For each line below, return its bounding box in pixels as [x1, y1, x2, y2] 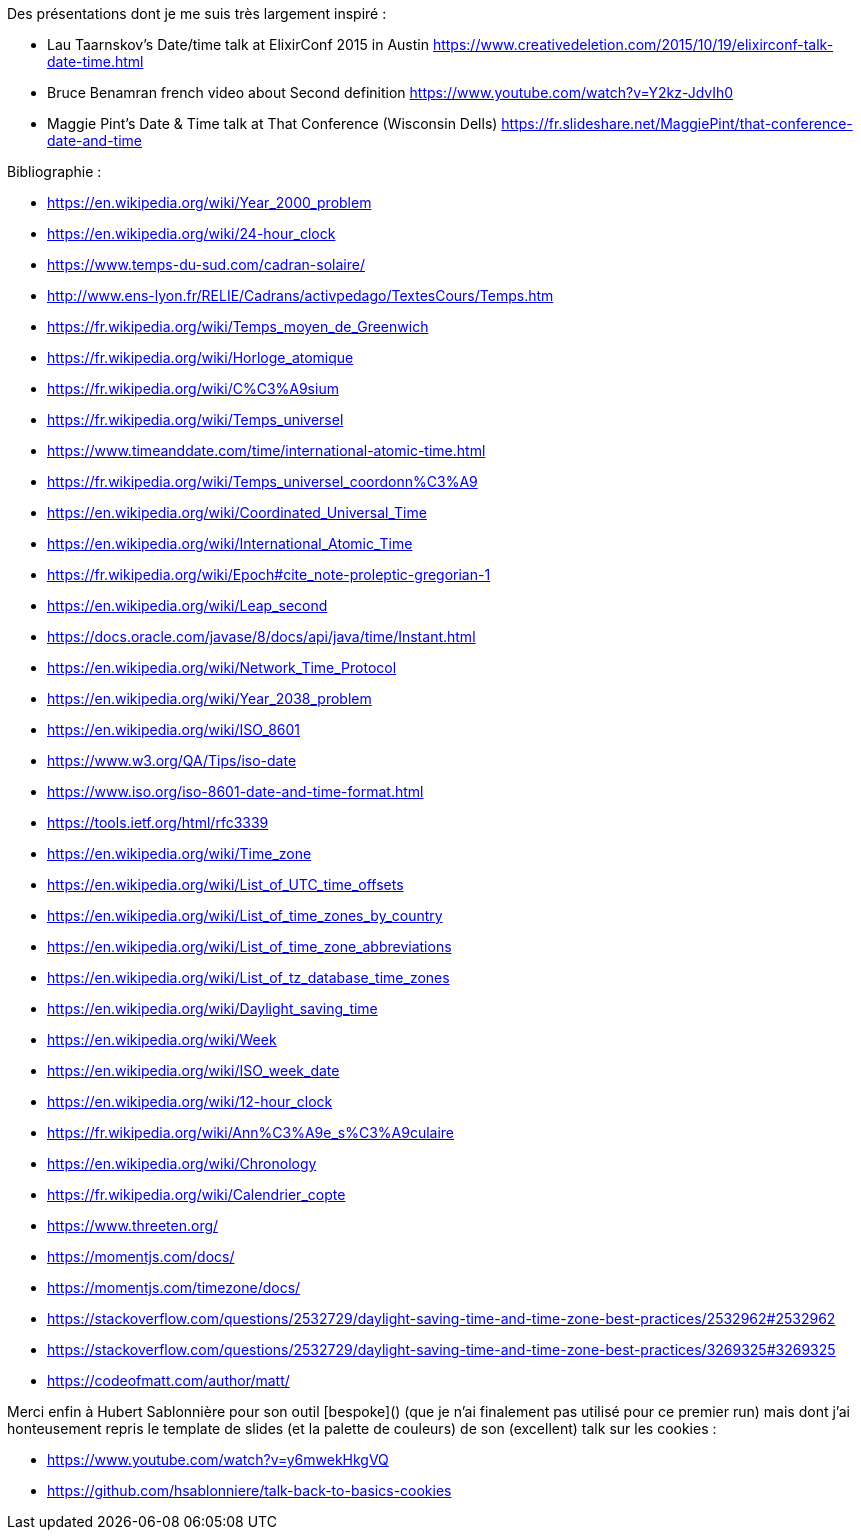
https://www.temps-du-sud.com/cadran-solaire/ [47, 256, 365, 273]
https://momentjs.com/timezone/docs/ [47, 1279, 301, 1296]
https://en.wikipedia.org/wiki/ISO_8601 [47, 721, 301, 738]
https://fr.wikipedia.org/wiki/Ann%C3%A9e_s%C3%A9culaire [47, 1124, 455, 1141]
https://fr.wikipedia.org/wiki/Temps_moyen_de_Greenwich [47, 318, 429, 335]
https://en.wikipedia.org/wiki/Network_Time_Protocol [47, 659, 397, 676]
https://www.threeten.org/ [47, 1217, 219, 1234]
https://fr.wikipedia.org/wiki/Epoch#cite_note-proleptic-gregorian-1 [47, 566, 491, 583]
